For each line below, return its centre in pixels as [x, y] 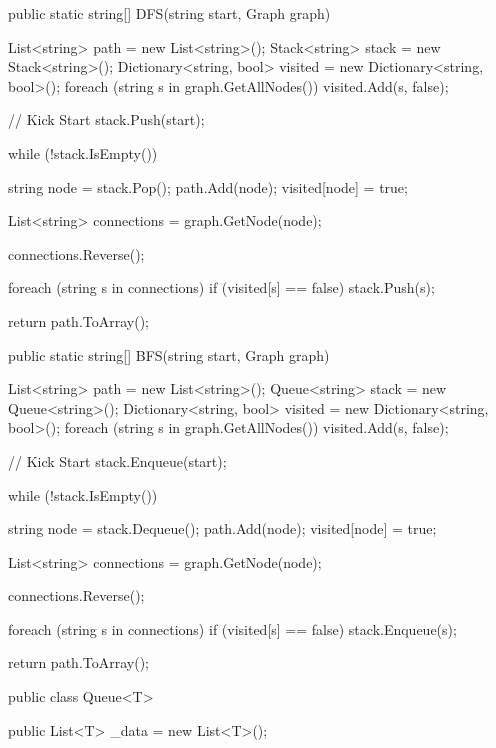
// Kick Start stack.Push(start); [106, 119]
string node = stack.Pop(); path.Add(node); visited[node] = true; [208, 186]
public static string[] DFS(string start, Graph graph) [169, 13]
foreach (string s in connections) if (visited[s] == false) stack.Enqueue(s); [232, 628]
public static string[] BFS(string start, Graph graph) [169, 354]
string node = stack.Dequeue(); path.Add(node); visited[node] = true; [222, 528]
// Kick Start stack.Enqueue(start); [117, 460]
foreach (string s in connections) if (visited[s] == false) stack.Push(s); [221, 287]
